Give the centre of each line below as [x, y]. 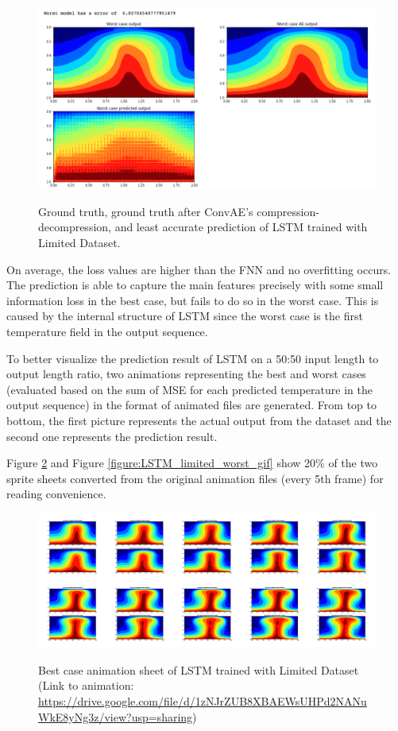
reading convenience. [56, 494]
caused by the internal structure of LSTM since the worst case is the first [185, 316]
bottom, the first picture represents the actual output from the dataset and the [199, 420]
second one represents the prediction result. [112, 436]
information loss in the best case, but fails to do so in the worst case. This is [193, 300]
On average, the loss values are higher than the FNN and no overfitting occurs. [199, 269]
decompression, [75, 227]
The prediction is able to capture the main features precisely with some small [195, 285]
